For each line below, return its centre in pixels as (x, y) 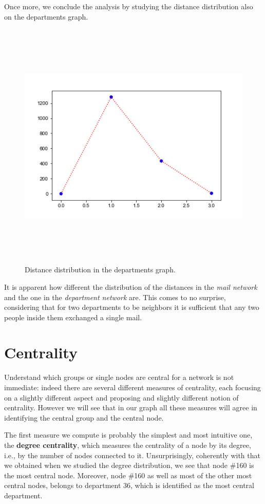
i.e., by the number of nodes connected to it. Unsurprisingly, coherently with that (132, 455)
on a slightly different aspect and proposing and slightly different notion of (121, 397)
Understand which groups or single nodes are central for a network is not (119, 377)
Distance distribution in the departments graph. (100, 270)
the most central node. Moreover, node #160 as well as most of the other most (128, 475)
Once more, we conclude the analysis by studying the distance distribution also (129, 6)
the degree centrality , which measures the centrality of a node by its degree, (128, 445)
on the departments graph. (46, 16)
